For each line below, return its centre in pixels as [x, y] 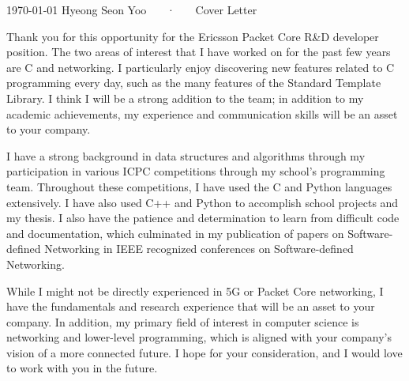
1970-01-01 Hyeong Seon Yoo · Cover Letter [132, 9]
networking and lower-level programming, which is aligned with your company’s [199, 337]
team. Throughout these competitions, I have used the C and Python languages [199, 186]
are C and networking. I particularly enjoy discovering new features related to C [201, 67]
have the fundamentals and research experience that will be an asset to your [191, 306]
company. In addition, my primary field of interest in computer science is [183, 321]
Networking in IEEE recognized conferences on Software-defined [199, 249]
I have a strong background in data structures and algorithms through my [186, 155]
